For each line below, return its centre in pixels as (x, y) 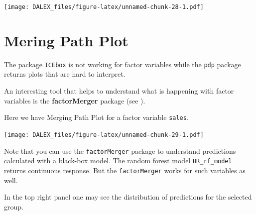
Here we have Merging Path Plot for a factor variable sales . (96, 117)
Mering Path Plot (66, 40)
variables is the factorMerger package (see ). (75, 100)
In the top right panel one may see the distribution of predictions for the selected (128, 197)
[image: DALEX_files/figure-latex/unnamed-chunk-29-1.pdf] (104, 135)
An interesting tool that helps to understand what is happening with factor (119, 91)
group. (14, 206)
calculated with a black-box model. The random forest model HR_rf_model (118, 161)
